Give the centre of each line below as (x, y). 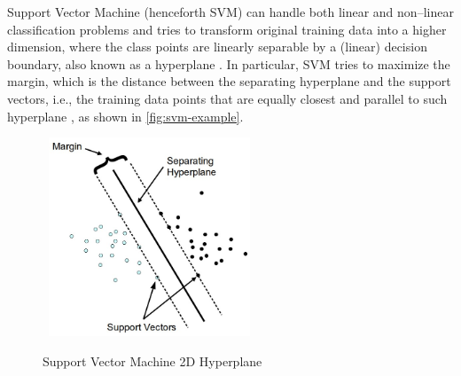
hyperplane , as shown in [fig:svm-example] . (125, 116)
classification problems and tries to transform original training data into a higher (227, 29)
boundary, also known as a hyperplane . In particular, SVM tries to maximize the (229, 63)
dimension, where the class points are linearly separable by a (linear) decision (217, 47)
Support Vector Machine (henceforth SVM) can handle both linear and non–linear (230, 12)
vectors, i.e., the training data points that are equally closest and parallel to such (227, 98)
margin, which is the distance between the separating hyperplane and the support (229, 81)
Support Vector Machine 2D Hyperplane (152, 360)
